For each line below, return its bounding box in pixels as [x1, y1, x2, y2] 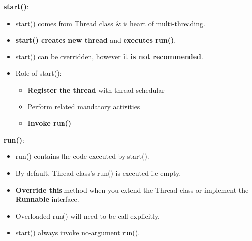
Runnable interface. [15, 194, 79, 204]
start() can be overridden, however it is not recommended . [15, 51, 203, 61]
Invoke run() [27, 118, 72, 128]
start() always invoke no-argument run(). [15, 227, 140, 238]
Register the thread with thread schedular [27, 84, 165, 95]
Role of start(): [15, 68, 62, 78]
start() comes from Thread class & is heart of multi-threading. [15, 18, 205, 28]
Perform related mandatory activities [27, 101, 140, 111]
